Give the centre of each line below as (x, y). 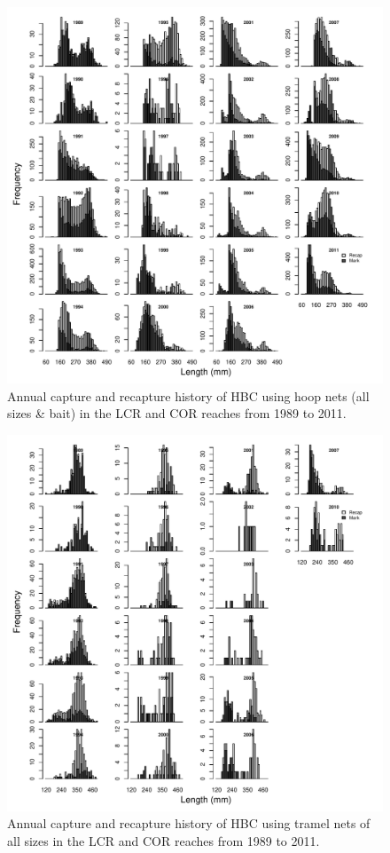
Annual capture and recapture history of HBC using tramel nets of (189, 823)
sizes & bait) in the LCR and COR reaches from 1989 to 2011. (177, 413)
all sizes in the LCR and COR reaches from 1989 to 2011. (164, 840)
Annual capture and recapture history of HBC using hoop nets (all (188, 395)
